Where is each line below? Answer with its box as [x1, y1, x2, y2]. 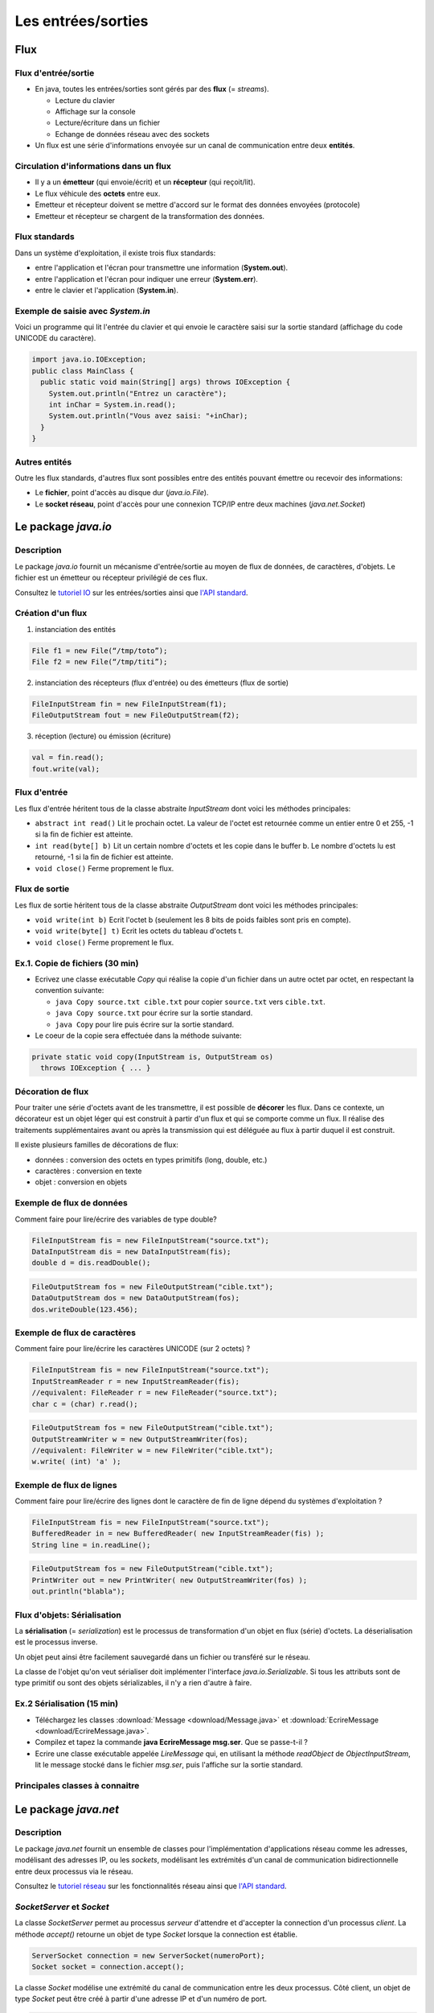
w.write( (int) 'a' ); [31, 1457, 121, 1466]
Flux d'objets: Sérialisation [14, 1609, 122, 1620]
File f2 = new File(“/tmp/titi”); [31, 657, 168, 667]
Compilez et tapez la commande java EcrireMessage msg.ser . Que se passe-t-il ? [35, 1738, 309, 1747]
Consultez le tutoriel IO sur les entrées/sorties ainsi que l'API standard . [14, 588, 248, 597]
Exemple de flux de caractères [14, 1327, 137, 1338]
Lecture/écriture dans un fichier [55, 118, 161, 128]
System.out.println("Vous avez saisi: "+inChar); [48, 411, 248, 420]
